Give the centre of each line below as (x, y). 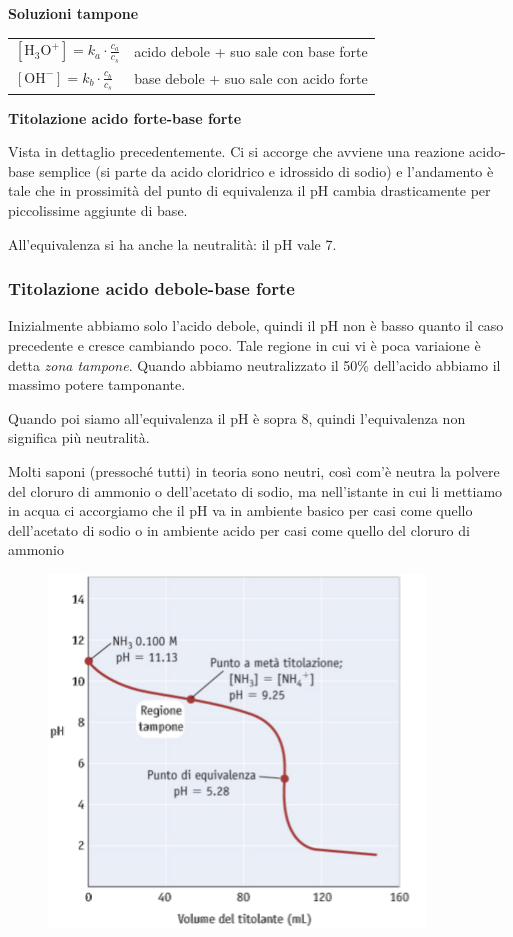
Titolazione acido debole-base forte (151, 288)
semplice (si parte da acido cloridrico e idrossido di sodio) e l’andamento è (266, 170)
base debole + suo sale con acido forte (251, 78)
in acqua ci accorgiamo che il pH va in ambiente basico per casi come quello (240, 510)
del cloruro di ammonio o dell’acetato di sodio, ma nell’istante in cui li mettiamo (255, 490)
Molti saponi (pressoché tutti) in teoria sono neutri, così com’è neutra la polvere (254, 470)
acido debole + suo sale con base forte (251, 50)
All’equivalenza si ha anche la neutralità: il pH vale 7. (172, 243)
